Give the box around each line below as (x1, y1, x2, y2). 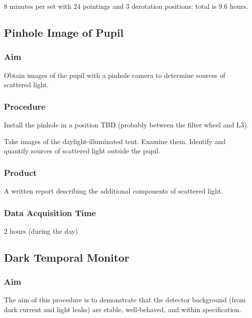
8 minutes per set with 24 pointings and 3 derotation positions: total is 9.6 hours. (4, 1, 248, 11)
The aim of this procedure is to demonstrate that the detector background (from (4, 294, 246, 305)
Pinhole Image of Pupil (4, 24, 124, 40)
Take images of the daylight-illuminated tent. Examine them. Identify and (4, 136, 226, 146)
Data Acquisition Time (4, 206, 96, 219)
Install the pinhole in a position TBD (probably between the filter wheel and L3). (4, 120, 249, 129)
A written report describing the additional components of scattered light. (4, 186, 223, 196)
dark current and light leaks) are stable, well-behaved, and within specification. (4, 304, 241, 314)
